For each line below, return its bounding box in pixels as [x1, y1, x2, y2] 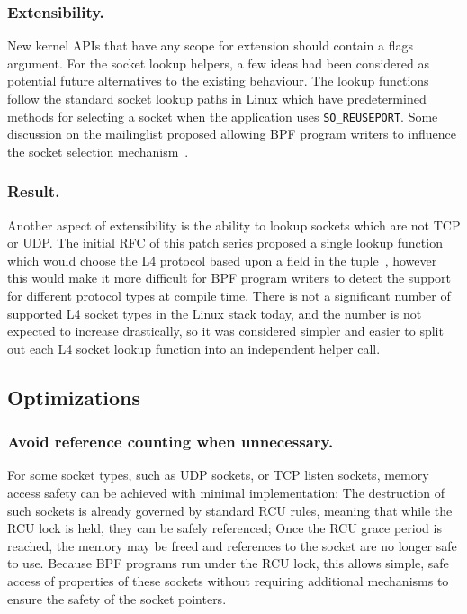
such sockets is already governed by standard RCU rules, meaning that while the [7, 501, 453, 519]
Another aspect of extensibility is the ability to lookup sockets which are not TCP [7, 215, 461, 234]
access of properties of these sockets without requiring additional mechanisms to [7, 571, 449, 590]
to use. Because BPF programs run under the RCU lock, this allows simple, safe [7, 554, 449, 573]
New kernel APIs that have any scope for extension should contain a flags [7, 36, 413, 55]
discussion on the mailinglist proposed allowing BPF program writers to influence [7, 124, 457, 143]
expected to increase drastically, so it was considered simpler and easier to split [7, 321, 444, 340]
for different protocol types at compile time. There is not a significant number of [7, 286, 451, 305]
